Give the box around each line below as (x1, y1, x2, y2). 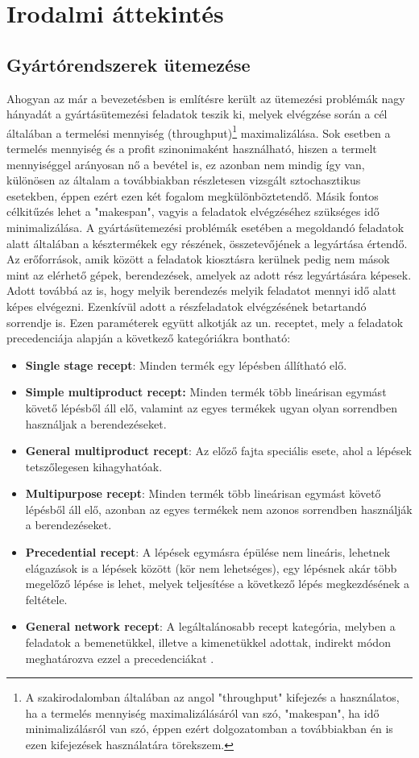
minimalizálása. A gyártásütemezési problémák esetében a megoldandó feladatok (6, 218, 404, 235)
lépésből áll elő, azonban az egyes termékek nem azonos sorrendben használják (25, 500, 413, 517)
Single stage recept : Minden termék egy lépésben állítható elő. (25, 356, 347, 373)
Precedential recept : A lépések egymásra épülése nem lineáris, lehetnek (25, 544, 391, 561)
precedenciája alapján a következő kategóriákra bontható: (6, 329, 291, 346)
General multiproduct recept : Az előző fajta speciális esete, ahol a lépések (25, 442, 412, 459)
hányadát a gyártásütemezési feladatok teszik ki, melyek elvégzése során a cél (6, 106, 388, 122)
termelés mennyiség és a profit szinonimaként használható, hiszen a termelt (6, 140, 377, 157)
